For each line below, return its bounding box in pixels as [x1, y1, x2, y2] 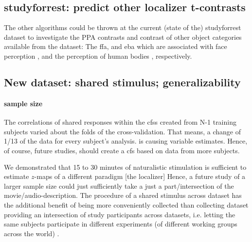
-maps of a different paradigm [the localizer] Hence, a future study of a [34, 171, 246, 181]
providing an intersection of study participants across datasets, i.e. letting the [4, 209, 235, 219]
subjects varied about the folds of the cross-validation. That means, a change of [4, 126, 241, 136]
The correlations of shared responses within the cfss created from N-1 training [4, 117, 236, 127]
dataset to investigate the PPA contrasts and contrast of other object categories [4, 32, 242, 42]
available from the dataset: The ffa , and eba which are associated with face [4, 41, 227, 51]
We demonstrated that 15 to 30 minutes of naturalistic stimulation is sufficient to [4, 161, 247, 172]
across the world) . [4, 228, 59, 238]
